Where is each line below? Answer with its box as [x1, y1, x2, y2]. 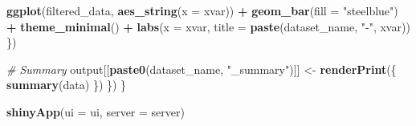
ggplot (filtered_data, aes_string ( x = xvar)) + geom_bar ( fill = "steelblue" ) [6, 2, 398, 18]
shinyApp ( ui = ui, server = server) [6, 103, 185, 120]
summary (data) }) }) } [6, 76, 127, 93]
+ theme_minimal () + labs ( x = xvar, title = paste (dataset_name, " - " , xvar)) [6, 18, 410, 35]
